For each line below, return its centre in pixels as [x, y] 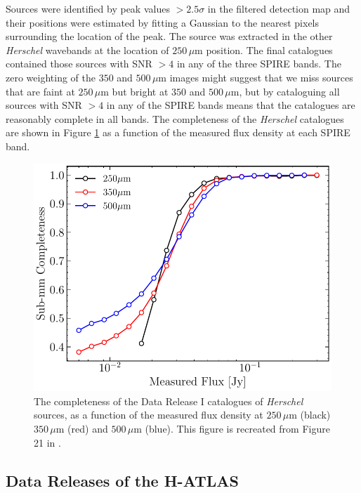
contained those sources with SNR [79, 64]
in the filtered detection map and [279, 8]
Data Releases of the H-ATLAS [122, 480]
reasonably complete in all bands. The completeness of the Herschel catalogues [175, 118]
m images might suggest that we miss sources [256, 77]
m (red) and [82, 429]
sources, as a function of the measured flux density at [149, 415]
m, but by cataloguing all [285, 91]
